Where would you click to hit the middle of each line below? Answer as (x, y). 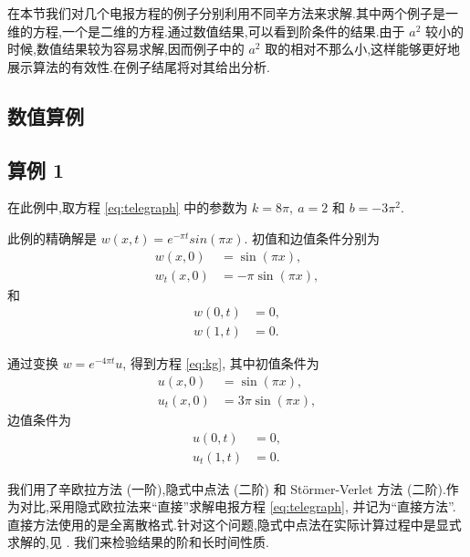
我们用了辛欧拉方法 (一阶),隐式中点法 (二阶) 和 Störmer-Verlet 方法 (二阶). (227, 488)
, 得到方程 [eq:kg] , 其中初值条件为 (221, 363)
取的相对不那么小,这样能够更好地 (363, 49)
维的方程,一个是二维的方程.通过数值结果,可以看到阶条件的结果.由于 (206, 31)
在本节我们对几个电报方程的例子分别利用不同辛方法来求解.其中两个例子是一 (233, 13)
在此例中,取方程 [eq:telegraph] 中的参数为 (128, 207)
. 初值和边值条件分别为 (312, 237)
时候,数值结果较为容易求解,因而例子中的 (126, 49)
